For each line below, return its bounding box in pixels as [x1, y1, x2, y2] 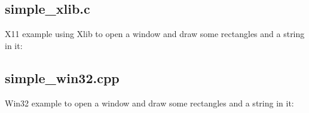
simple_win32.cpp [5, 68, 120, 87]
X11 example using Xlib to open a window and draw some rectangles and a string [5, 28, 305, 40]
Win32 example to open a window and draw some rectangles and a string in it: [5, 96, 294, 109]
